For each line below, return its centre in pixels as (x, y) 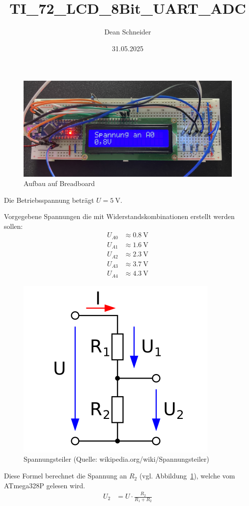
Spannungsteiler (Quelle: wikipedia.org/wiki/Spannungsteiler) (116, 459)
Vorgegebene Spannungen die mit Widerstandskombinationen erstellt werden (119, 216)
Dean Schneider (128, 32)
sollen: (14, 226)
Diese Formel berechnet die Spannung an (66, 476)
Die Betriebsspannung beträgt (49, 200)
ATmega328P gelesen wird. (45, 485)
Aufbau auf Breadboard (59, 183)
